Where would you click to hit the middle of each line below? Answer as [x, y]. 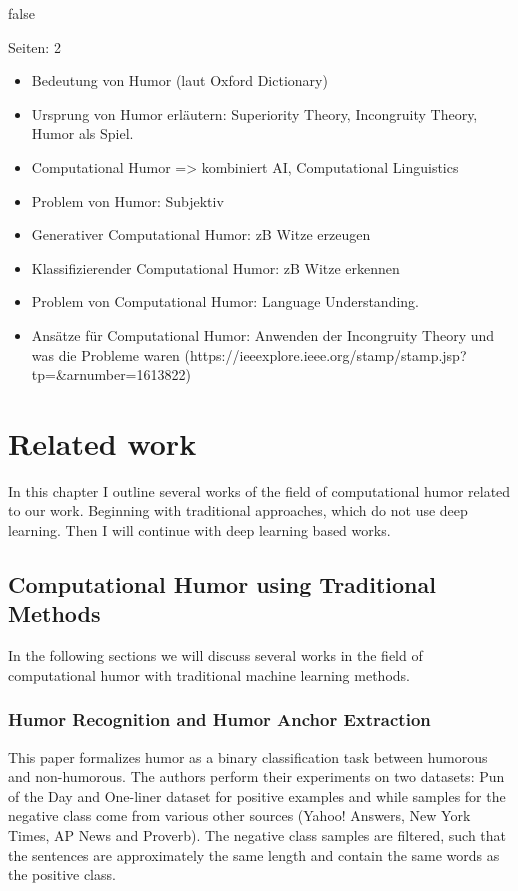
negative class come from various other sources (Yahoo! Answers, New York [239, 815]
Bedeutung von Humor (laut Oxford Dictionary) [179, 80]
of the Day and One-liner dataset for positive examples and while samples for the [257, 795]
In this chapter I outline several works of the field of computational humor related [259, 490]
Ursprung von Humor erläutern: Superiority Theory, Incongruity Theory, [254, 113]
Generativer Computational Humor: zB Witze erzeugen [201, 234]
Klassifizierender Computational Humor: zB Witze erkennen [215, 267]
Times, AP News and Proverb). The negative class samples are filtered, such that [257, 835]
